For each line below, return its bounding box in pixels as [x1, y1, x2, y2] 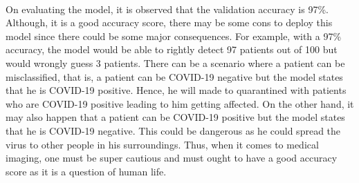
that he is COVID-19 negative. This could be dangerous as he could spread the [6, 123, 341, 137]
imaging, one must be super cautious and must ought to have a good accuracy [6, 151, 338, 165]
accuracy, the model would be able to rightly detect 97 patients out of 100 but [6, 42, 338, 57]
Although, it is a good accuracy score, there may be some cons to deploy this [6, 15, 333, 30]
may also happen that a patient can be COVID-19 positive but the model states [6, 110, 345, 124]
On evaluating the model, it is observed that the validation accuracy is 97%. [6, 1, 329, 16]
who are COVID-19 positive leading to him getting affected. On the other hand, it [6, 96, 354, 110]
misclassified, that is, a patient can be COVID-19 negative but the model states [6, 69, 343, 84]
